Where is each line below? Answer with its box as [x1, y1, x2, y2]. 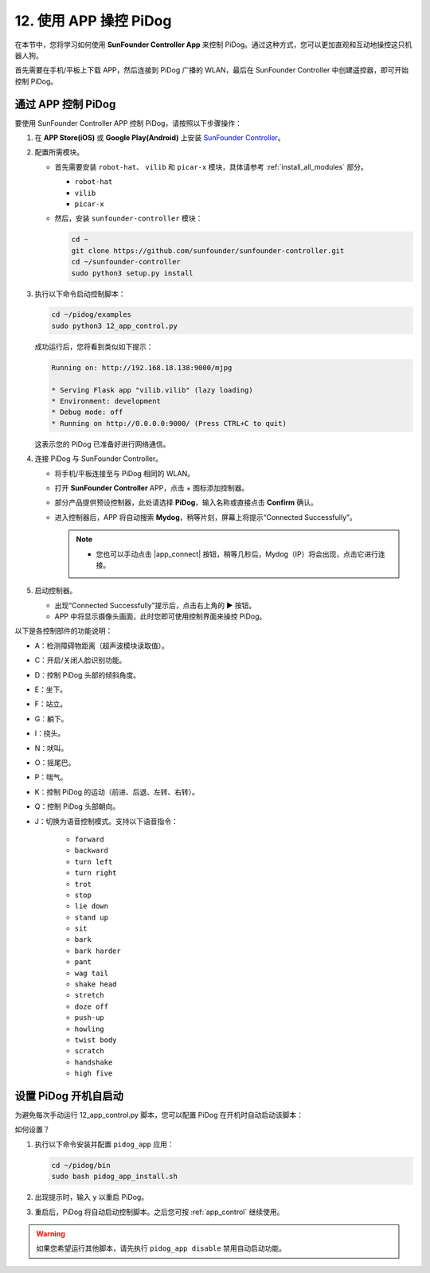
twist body [74, 1035, 117, 1045]
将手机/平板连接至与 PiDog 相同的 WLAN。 [54, 468, 195, 478]
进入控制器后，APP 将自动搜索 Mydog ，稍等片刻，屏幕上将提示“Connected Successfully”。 [54, 512, 358, 521]
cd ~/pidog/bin [51, 1161, 111, 1170]
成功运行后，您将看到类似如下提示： [34, 342, 154, 351]
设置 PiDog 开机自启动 [14, 1089, 123, 1103]
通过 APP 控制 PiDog [14, 97, 116, 111]
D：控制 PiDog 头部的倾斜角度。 [34, 670, 141, 680]
